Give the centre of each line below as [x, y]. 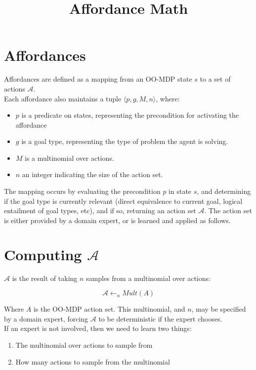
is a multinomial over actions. [69, 158]
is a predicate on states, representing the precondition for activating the [130, 115]
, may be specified [219, 309]
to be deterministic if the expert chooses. [160, 318]
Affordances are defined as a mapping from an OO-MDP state [98, 79]
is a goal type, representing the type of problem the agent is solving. [125, 141]
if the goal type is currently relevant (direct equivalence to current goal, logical [123, 201]
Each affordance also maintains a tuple [63, 98]
